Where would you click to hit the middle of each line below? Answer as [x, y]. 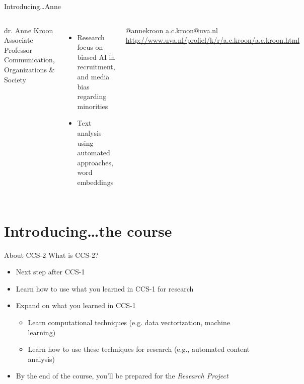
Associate [19, 40]
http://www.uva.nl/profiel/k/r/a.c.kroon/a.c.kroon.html [213, 40]
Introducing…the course [88, 230]
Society [15, 79]
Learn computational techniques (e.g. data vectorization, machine [129, 322]
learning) [42, 332]
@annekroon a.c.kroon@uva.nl [172, 30]
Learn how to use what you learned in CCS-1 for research [105, 288]
